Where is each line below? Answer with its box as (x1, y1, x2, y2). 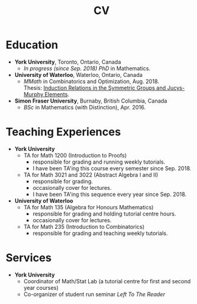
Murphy (23, 90, 44, 98)
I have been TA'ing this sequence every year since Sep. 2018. (32, 190, 187, 198)
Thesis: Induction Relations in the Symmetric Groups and (23, 84, 167, 92)
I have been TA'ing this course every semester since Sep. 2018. (32, 164, 192, 172)
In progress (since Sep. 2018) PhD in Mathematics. (23, 65, 151, 72)
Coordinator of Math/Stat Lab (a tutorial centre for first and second (23, 277, 191, 284)
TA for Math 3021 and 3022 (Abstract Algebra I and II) (23, 171, 159, 178)
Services (5, 251, 52, 265)
